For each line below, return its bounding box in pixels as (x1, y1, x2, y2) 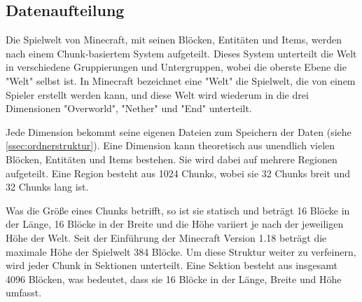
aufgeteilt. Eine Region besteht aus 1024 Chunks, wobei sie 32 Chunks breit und (6, 165, 350, 180)
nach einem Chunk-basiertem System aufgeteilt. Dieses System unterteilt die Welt (6, 46, 357, 60)
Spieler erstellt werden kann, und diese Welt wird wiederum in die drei (6, 87, 309, 102)
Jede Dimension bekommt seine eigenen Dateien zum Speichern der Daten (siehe (6, 124, 351, 139)
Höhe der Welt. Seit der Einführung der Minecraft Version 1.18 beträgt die (6, 230, 327, 245)
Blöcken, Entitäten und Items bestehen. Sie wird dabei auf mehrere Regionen (6, 151, 337, 166)
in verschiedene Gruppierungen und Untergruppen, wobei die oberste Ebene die (6, 60, 347, 74)
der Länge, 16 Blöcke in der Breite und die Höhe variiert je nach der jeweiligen (6, 217, 344, 231)
